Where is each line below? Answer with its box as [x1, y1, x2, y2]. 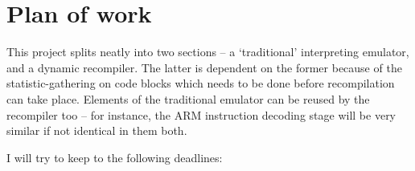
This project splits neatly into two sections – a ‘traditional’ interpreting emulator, [6, 43, 409, 60]
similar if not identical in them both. [6, 122, 187, 139]
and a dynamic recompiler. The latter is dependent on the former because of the [6, 59, 402, 75]
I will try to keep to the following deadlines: [6, 149, 223, 165]
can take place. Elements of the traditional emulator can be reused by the [6, 90, 370, 107]
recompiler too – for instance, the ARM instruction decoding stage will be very [6, 106, 397, 123]
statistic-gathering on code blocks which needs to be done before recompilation [6, 75, 395, 92]
